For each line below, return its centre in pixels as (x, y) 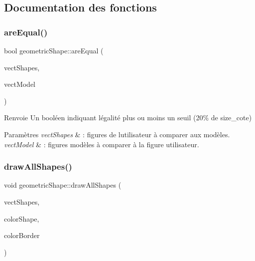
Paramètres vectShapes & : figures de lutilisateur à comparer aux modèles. (117, 134)
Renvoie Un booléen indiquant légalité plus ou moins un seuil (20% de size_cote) (128, 118)
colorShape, (22, 218)
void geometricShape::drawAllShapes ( (63, 185)
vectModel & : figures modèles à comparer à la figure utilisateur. (102, 144)
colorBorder (22, 235)
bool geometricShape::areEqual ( (54, 50)
